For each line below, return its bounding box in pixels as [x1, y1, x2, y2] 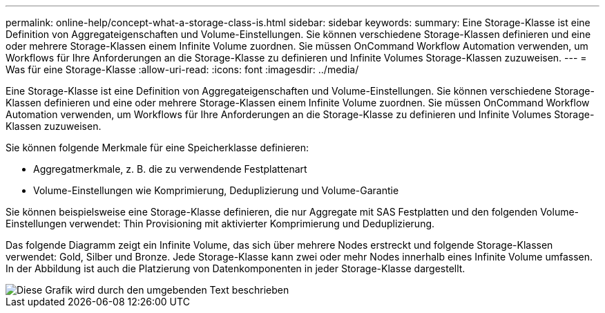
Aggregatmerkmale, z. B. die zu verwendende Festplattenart [33, 163, 307, 175]
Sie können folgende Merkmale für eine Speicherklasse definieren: [6, 142, 309, 153]
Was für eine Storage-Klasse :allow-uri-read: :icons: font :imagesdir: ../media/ [6, 64, 359, 75]
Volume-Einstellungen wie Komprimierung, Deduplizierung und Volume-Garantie [33, 184, 399, 196]
